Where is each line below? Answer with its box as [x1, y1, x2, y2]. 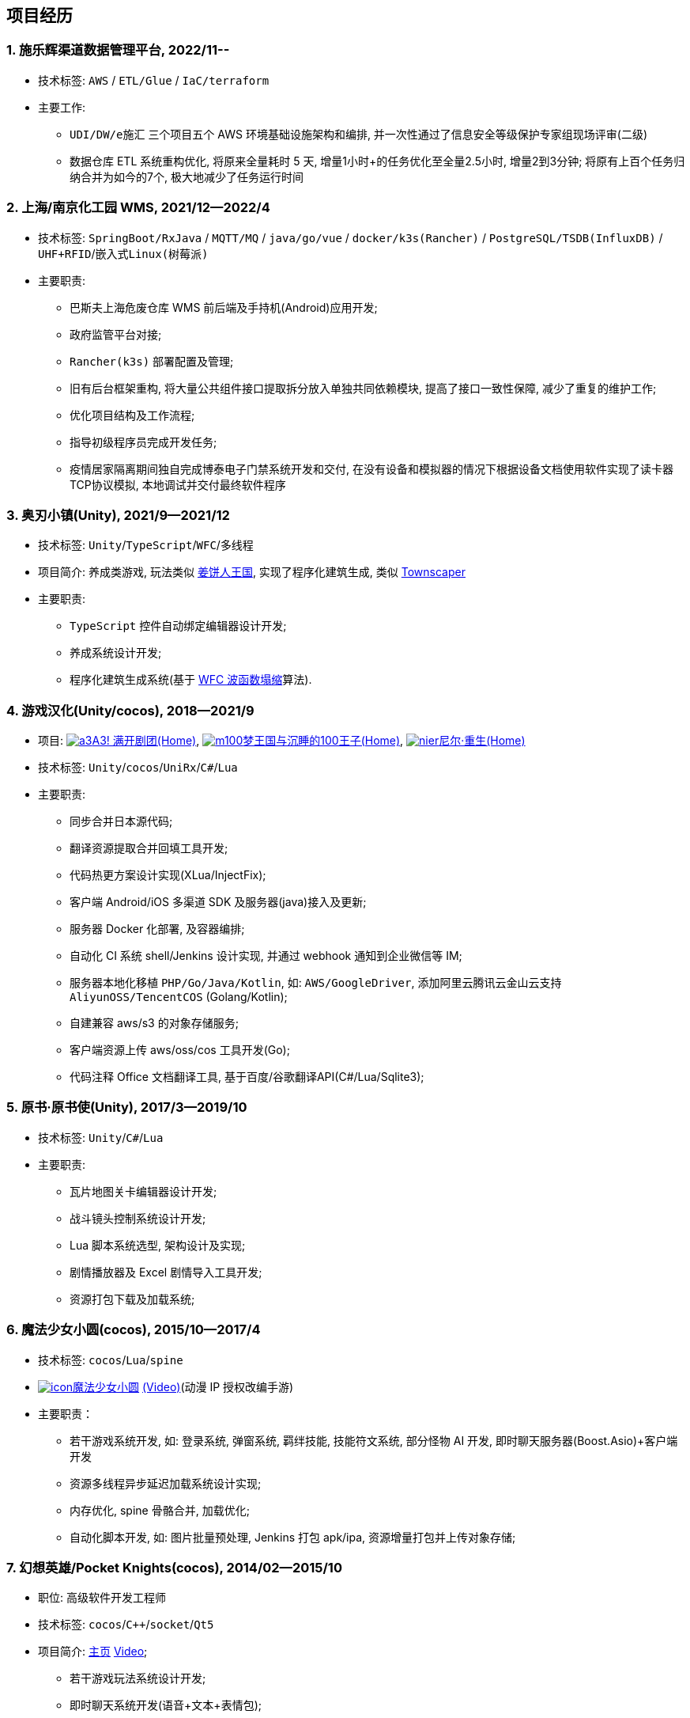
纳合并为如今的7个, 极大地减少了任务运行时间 [70, 169, 304, 184]
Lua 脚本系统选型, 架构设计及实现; [70, 1238, 246, 1252]
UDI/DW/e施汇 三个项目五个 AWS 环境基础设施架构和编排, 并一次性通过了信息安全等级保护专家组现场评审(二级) [70, 127, 648, 141]
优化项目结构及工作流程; [70, 408, 195, 422]
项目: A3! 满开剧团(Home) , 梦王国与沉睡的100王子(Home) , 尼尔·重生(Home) [38, 734, 526, 748]
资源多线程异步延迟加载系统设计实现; [70, 1476, 262, 1490]
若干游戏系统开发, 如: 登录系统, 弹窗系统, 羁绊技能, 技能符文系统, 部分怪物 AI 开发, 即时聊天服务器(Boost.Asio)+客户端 [70, 1433, 678, 1447]
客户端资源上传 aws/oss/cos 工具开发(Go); [70, 1043, 290, 1057]
